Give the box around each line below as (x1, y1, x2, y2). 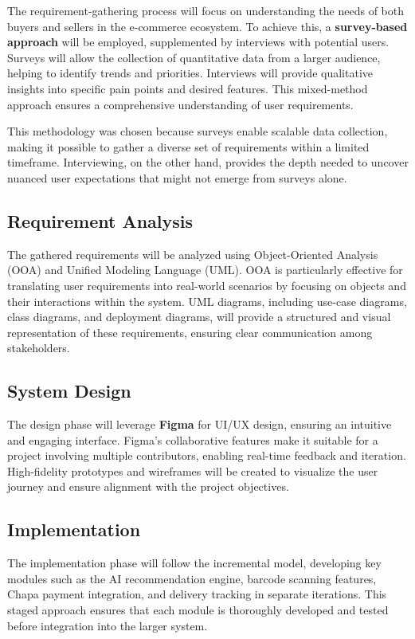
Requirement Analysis (7, 208, 194, 233)
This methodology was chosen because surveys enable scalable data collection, (7, 123, 388, 139)
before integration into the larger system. (7, 617, 208, 633)
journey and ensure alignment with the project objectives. (7, 478, 289, 495)
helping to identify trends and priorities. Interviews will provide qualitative (7, 65, 373, 81)
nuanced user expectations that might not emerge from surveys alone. (7, 169, 347, 186)
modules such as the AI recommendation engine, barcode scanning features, (7, 570, 377, 586)
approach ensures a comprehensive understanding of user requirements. (7, 96, 354, 112)
